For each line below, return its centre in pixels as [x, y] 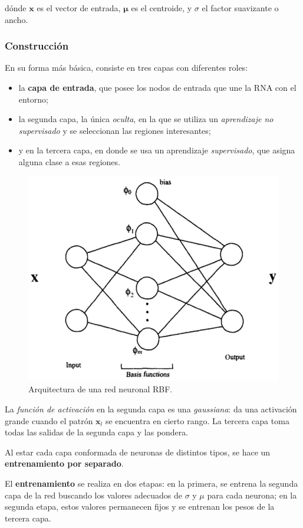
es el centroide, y [162, 8]
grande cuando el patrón [49, 420]
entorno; [34, 99]
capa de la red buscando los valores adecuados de [93, 495]
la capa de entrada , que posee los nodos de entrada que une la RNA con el [157, 87]
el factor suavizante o [240, 8]
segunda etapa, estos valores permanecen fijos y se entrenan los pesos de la [140, 506]
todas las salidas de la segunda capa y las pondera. [97, 432]
